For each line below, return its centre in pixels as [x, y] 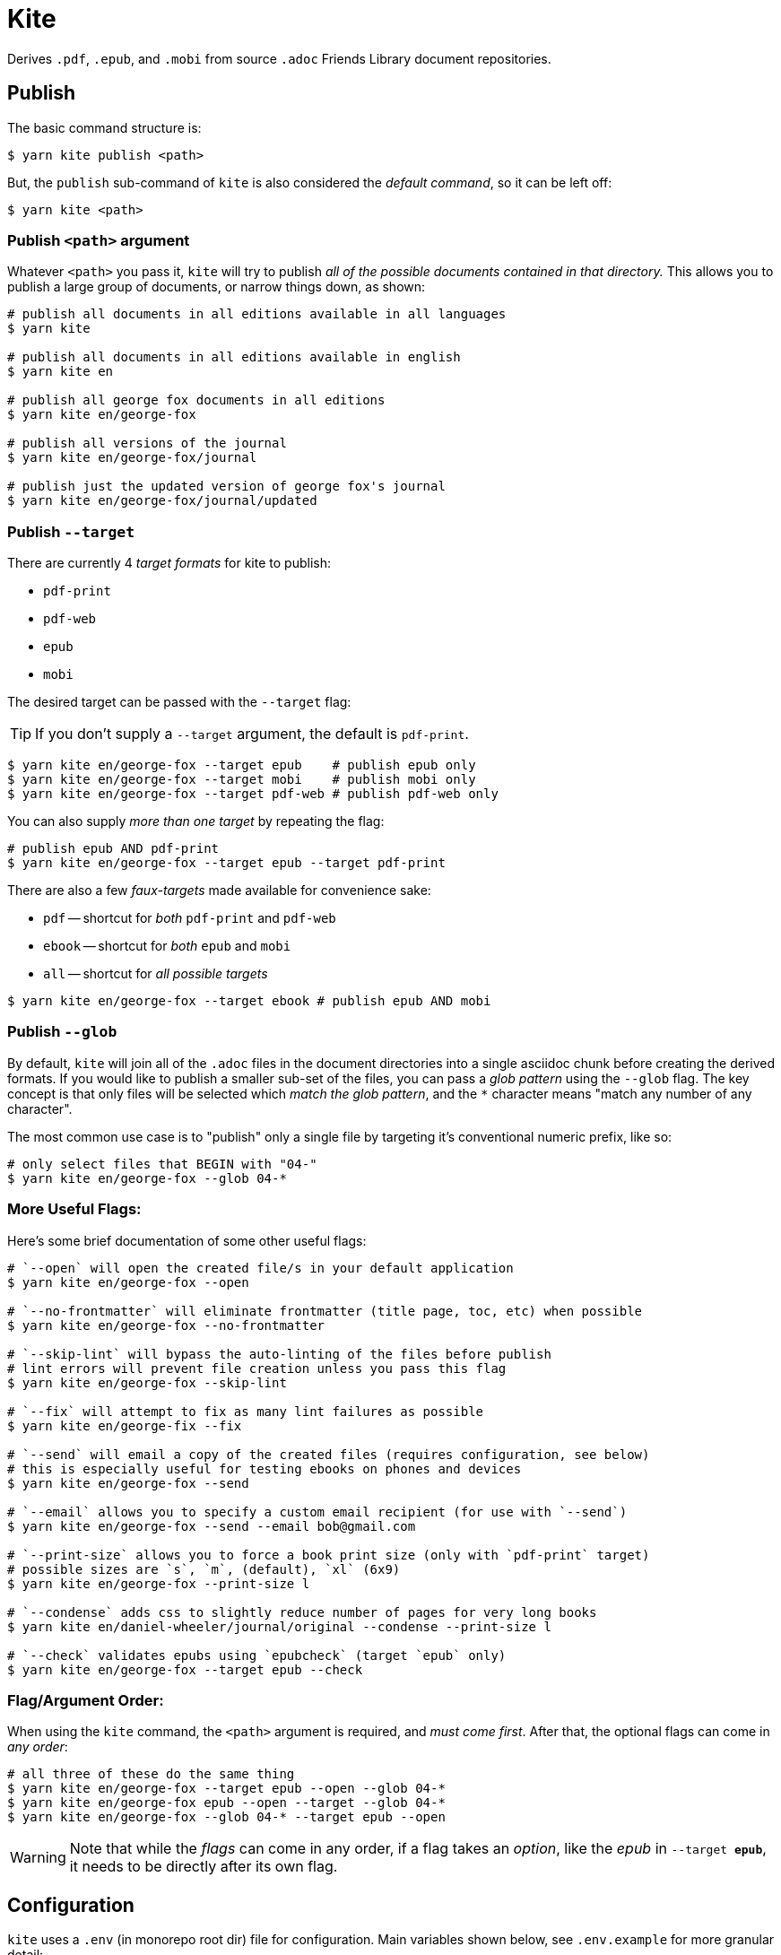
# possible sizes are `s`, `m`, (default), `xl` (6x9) [204, 1569]
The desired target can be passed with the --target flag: [179, 702]
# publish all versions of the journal [147, 443]
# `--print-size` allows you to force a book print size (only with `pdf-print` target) [329, 1555]
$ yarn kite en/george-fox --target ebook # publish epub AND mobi [249, 1001]
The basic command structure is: [104, 127]
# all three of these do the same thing [151, 1774]
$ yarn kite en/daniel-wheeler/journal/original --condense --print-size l [279, 1626]
